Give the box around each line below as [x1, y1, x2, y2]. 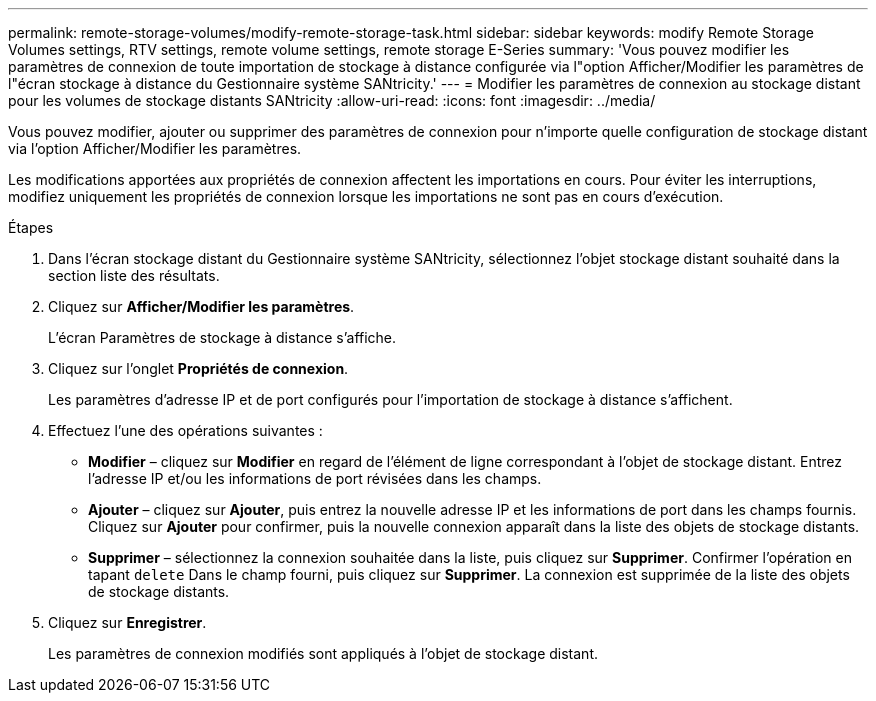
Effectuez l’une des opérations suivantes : [48, 422, 323, 439]
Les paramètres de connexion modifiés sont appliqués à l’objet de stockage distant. [48, 645, 598, 662]
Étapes [8, 219, 54, 236]
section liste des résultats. [48, 267, 220, 284]
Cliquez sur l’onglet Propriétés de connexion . [48, 360, 349, 377]
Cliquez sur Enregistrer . [48, 614, 207, 631]
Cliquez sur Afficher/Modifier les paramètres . [48, 298, 355, 315]
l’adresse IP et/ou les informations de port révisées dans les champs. [88, 470, 542, 487]
